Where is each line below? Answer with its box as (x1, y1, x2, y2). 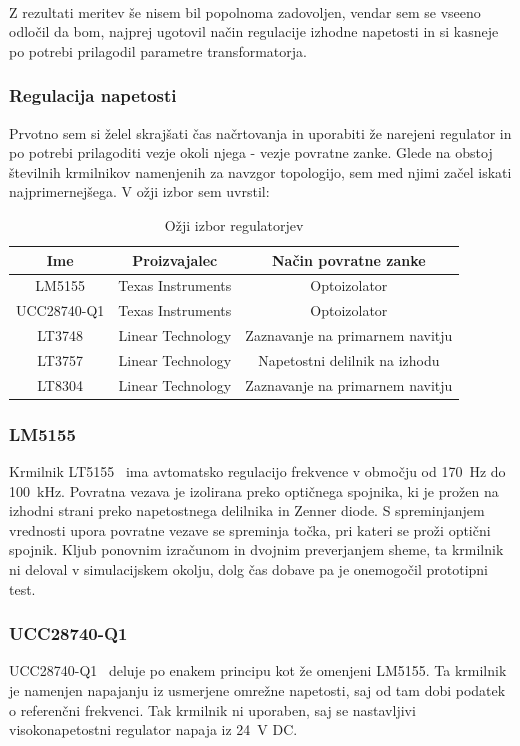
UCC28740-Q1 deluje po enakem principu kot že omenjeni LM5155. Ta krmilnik (9, 660, 507, 681)
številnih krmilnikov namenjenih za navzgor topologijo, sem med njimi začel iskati (9, 161, 512, 182)
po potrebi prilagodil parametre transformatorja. (9, 40, 307, 61)
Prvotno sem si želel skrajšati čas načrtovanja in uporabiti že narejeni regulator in (9, 122, 512, 143)
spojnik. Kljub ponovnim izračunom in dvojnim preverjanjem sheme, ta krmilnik (9, 539, 504, 560)
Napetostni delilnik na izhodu (258, 349, 440, 370)
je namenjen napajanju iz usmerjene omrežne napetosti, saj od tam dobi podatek (9, 680, 506, 701)
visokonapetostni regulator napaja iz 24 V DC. (9, 719, 298, 740)
